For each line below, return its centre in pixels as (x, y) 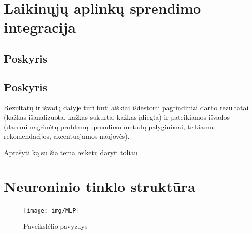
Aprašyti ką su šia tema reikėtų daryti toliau (71, 152)
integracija (40, 27)
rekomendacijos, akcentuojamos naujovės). (67, 136)
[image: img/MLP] (51, 210)
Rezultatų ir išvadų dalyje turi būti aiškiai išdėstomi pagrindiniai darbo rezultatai (126, 107)
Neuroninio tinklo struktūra (100, 186)
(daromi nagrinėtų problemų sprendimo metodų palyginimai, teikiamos (110, 126)
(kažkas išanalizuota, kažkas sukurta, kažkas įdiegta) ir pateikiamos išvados (117, 117)
